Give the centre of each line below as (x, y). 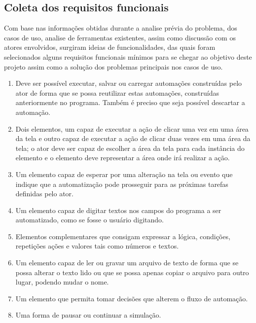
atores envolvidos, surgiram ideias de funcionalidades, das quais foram (110, 47)
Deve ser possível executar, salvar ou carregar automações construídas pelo (129, 83)
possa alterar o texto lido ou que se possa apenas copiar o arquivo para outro (132, 272)
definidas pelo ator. (44, 194)
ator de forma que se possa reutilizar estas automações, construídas (117, 92)
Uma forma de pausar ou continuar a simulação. (88, 315)
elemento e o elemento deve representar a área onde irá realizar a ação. (123, 158)
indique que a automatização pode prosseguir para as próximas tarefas (122, 184)
